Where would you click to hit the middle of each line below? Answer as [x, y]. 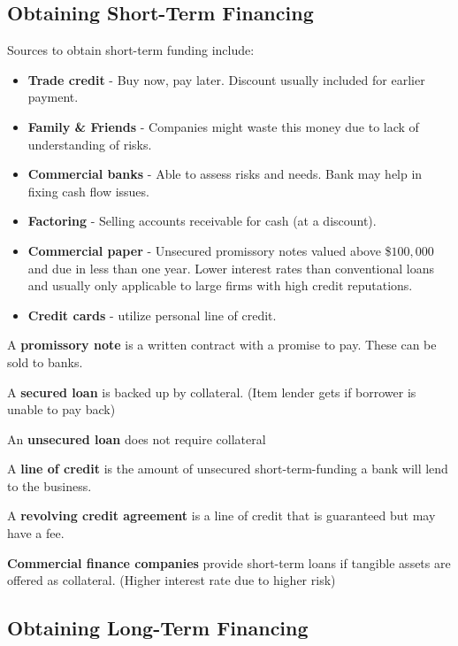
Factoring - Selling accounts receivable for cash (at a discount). [202, 221]
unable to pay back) [61, 409]
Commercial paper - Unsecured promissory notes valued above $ [210, 250]
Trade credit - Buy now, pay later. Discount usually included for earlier [226, 79]
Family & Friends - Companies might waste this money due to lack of [223, 126]
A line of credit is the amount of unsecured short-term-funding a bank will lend [228, 469]
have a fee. [36, 533]
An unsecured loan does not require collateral [137, 438]
